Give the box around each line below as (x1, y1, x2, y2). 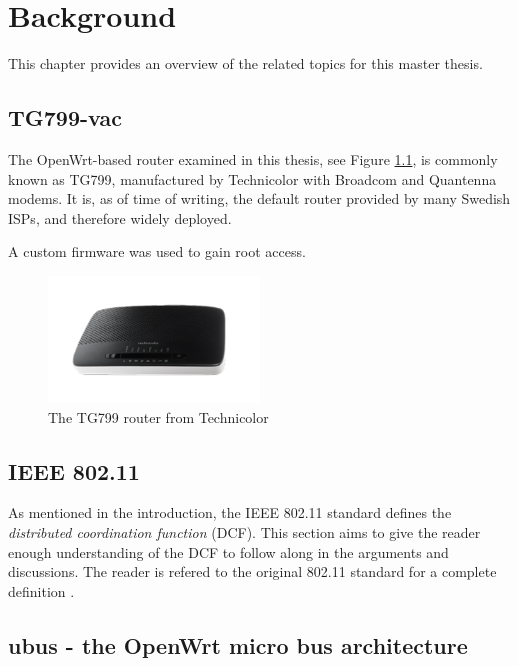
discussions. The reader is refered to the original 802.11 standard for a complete (8, 561, 497, 582)
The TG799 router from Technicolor (48, 406, 269, 427)
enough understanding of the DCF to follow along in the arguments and (8, 541, 449, 562)
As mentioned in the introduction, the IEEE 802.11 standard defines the (8, 502, 452, 523)
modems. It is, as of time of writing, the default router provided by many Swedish (8, 188, 511, 209)
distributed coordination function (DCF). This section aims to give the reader (8, 522, 481, 543)
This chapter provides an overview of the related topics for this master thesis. (8, 53, 483, 74)
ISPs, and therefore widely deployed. (8, 207, 232, 228)
